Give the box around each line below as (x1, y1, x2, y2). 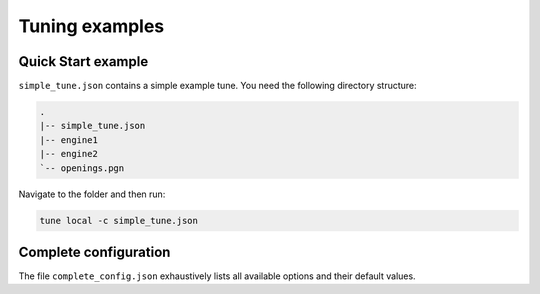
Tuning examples (18, 15, 165, 37)
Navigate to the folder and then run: (18, 188, 166, 200)
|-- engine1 (39, 134, 99, 145)
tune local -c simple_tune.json (39, 215, 199, 226)
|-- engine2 (39, 148, 99, 160)
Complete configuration (18, 243, 171, 260)
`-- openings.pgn (39, 162, 125, 174)
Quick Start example (18, 53, 149, 70)
